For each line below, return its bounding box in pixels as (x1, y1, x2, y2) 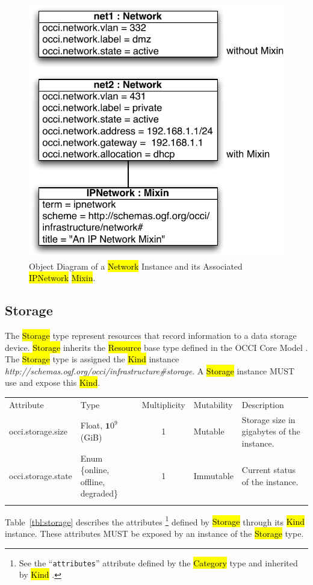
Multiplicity (141, 398, 185, 410)
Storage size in (241, 413, 296, 426)
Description (241, 398, 284, 410)
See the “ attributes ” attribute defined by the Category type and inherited (19, 556, 298, 569)
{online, (80, 463, 110, 476)
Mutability (193, 398, 233, 410)
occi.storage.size (9, 425, 68, 438)
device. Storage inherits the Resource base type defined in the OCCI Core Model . (5, 341, 308, 353)
